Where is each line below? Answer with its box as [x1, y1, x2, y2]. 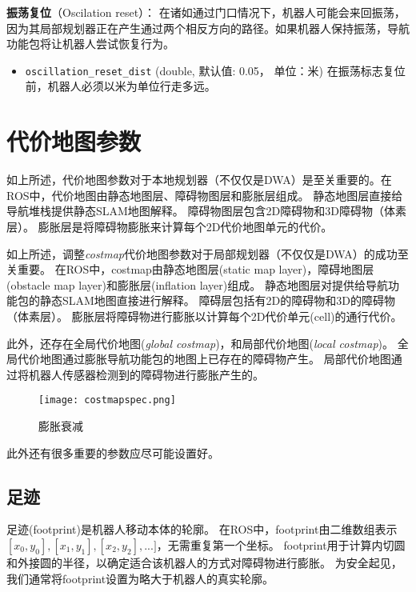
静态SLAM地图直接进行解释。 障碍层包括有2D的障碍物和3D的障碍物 [39, 292, 395, 309]
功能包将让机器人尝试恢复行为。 [6, 35, 174, 52]
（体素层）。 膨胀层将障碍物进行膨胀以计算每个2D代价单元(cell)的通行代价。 [6, 307, 402, 324]
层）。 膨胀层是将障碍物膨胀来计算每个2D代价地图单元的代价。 [6, 218, 333, 234]
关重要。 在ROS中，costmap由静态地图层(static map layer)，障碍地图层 [6, 261, 374, 278]
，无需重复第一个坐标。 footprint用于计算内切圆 [156, 536, 406, 553]
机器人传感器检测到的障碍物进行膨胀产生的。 [28, 366, 264, 382]
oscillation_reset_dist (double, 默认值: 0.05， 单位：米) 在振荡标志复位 [25, 62, 406, 78]
